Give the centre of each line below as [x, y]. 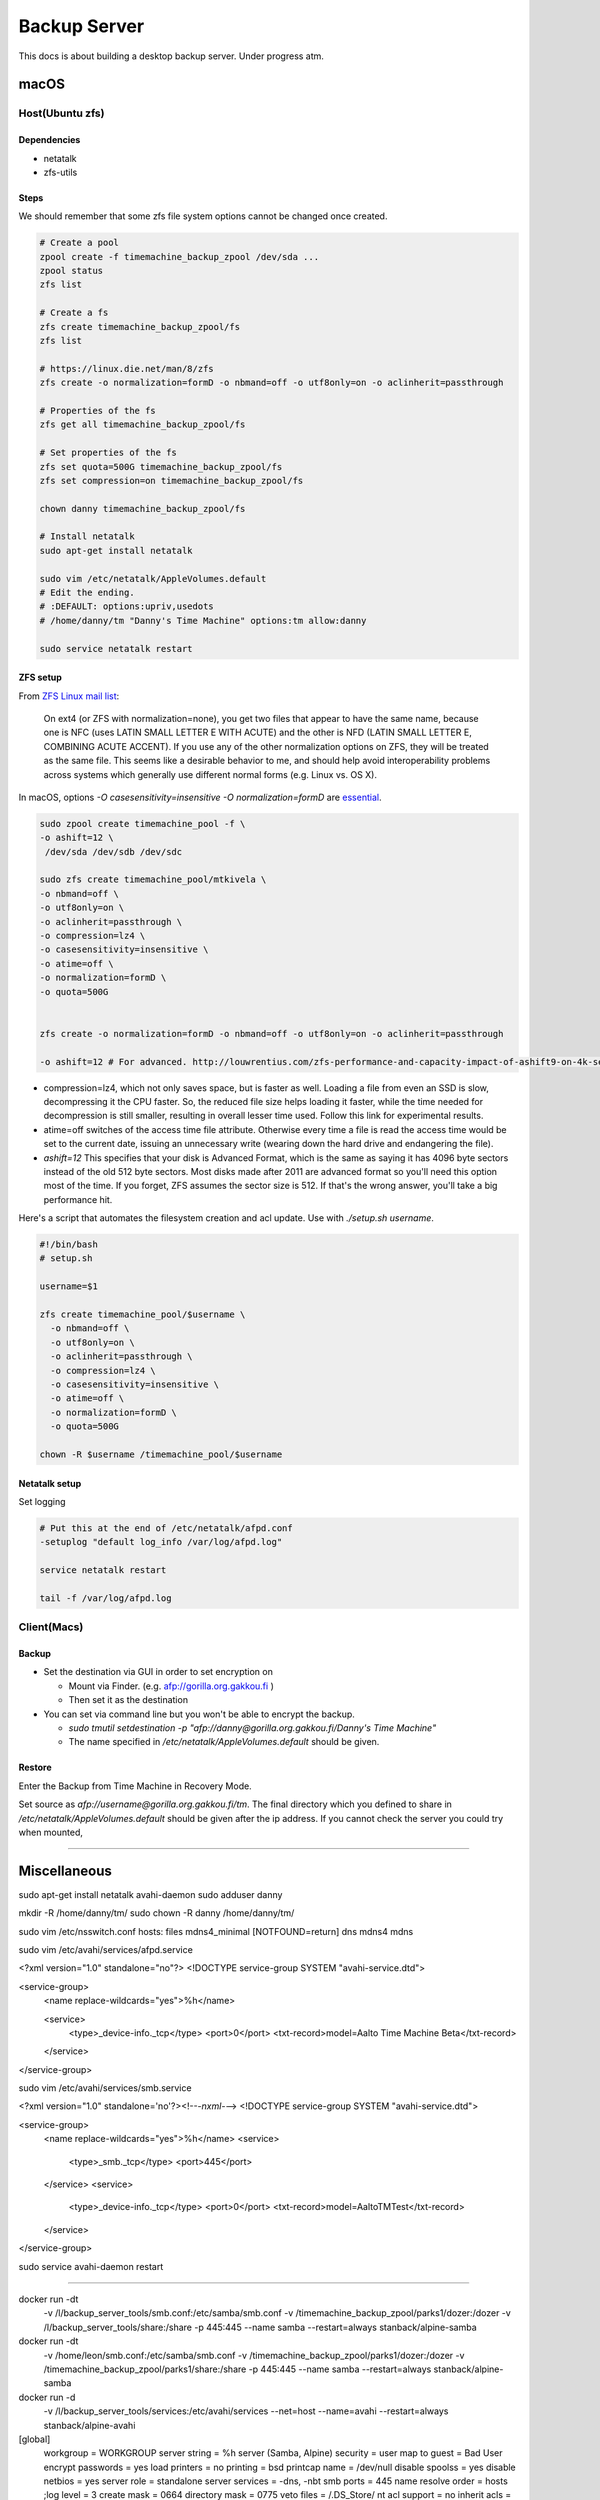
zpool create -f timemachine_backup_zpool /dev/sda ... [179, 256]
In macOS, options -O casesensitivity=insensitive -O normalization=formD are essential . [200, 797]
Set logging [42, 1501]
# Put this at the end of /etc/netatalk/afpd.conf [166, 1528]
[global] [34, 2439]
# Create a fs [74, 313]
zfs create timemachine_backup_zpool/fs [139, 326]
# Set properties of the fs [108, 453]
